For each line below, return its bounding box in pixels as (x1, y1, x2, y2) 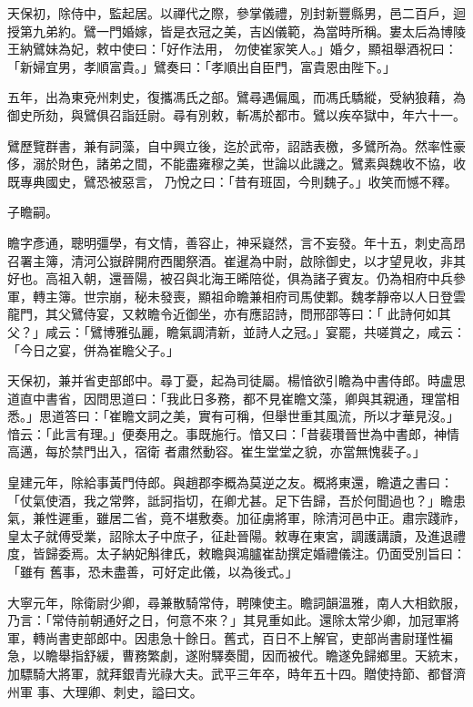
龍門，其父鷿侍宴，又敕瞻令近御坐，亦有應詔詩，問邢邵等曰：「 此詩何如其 (7, 304, 451, 323)
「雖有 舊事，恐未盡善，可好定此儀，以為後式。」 (7, 562, 298, 581)
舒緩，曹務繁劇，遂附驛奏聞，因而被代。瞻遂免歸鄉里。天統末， (83, 646, 466, 665)
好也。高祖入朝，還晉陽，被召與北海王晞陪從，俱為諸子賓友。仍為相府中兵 (7, 269, 453, 288)
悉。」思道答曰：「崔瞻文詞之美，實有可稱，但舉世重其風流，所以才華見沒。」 (7, 406, 459, 425)
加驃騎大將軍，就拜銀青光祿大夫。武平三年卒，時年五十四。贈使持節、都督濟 (7, 664, 466, 682)
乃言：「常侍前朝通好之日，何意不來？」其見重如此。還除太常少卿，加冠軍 (7, 610, 447, 630)
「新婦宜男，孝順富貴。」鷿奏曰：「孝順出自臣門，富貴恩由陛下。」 (7, 56, 396, 76)
